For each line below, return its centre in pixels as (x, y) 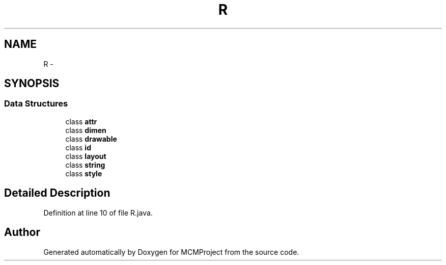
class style (84, 173)
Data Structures (36, 104)
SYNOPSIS (32, 84)
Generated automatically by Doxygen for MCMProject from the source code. (171, 252)
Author (22, 232)
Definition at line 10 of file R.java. (98, 213)
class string (85, 165)
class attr (81, 121)
